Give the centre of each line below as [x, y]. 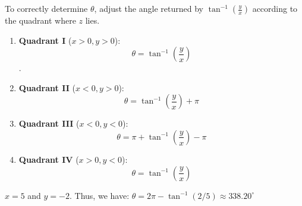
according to [275, 8]
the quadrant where [40, 20]
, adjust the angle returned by [149, 8]
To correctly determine [46, 8]
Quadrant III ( [49, 123]
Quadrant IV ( [49, 159]
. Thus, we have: [100, 195]
